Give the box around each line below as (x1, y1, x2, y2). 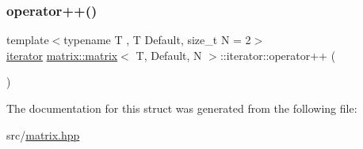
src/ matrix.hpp (6, 126, 80, 143)
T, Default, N (136, 47, 202, 63)
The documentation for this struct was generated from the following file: (6, 100, 357, 116)
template (6, 32, 49, 48)
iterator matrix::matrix (6, 47, 118, 63)
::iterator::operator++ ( (220, 47, 336, 63)
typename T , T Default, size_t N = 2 (63, 32, 251, 48)
